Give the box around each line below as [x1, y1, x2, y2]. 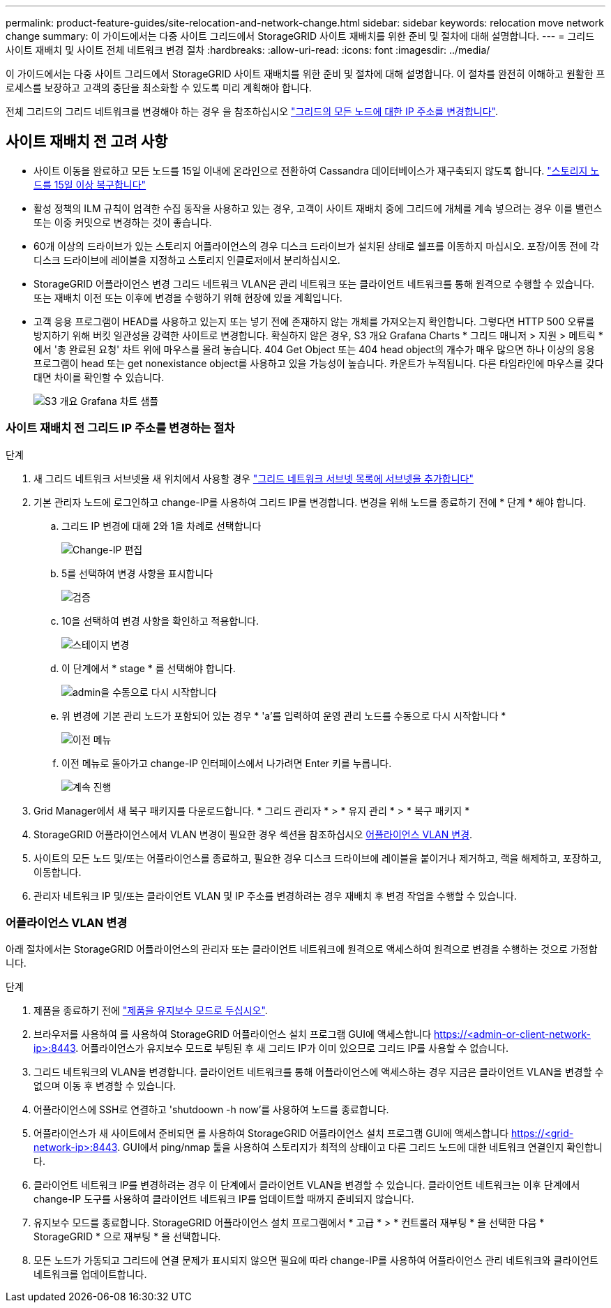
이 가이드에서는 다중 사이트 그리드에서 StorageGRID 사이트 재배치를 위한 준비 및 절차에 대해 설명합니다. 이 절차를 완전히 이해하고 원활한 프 [6, 68, 605, 80]
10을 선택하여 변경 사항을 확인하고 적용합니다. [61, 614, 259, 627]
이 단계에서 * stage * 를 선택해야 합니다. [61, 662, 236, 674]
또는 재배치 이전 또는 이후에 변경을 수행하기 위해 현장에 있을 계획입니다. [33, 291, 342, 304]
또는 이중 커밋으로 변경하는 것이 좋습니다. [33, 216, 212, 228]
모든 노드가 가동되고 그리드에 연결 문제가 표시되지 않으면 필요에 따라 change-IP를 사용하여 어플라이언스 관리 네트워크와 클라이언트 [33, 1254, 598, 1267]
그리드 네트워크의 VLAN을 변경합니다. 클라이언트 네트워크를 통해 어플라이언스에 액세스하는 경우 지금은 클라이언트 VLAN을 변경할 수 [33, 1066, 604, 1078]
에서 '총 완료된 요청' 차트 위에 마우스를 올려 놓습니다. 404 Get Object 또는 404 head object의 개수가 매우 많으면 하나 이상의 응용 [33, 343, 595, 355]
